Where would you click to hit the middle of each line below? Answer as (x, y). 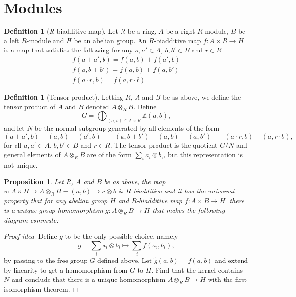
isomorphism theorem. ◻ (42, 289)
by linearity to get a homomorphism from (66, 270)
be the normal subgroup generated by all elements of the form (127, 128)
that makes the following (189, 210)
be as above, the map (135, 181)
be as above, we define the (202, 97)
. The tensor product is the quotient (164, 145)
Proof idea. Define (31, 236)
